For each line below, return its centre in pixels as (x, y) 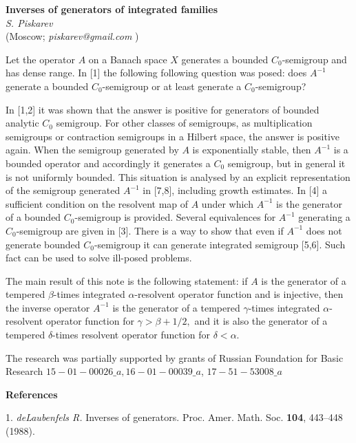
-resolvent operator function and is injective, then (239, 294)
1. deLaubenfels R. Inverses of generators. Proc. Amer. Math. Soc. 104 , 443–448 (174, 417)
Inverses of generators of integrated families (112, 9)
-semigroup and (314, 59)
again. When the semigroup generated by (92, 150)
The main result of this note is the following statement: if (127, 280)
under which (227, 203)
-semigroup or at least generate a (172, 86)
